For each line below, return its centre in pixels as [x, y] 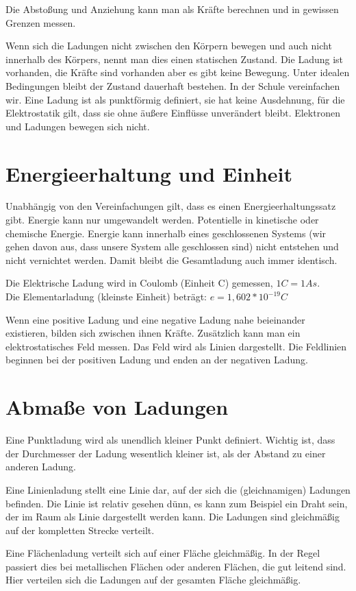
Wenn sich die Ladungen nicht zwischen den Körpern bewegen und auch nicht [169, 46]
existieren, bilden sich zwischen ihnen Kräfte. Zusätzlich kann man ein [153, 333]
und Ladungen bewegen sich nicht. [78, 126]
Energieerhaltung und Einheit [149, 173]
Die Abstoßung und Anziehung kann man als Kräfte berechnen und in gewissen [172, 9]
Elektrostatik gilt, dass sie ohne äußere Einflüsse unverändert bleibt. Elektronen [173, 113]
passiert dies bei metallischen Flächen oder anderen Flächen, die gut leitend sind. [176, 566]
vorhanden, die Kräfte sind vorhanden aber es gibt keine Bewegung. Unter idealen [178, 72]
